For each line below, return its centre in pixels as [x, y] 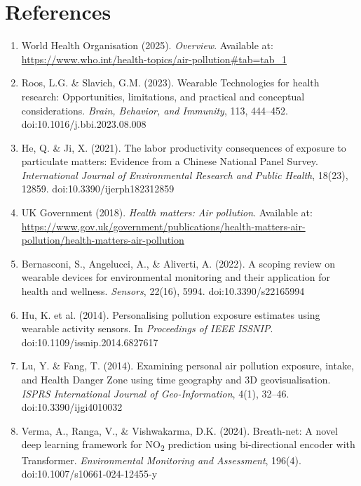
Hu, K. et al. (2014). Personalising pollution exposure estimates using [171, 314]
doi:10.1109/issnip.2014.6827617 [90, 342]
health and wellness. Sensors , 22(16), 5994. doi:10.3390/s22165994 [163, 291]
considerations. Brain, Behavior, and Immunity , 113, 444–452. [155, 110]
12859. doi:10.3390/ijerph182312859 [98, 189]
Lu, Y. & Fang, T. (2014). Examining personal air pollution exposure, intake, [188, 366]
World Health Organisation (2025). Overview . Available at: [147, 45]
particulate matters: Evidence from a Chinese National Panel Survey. [170, 161]
